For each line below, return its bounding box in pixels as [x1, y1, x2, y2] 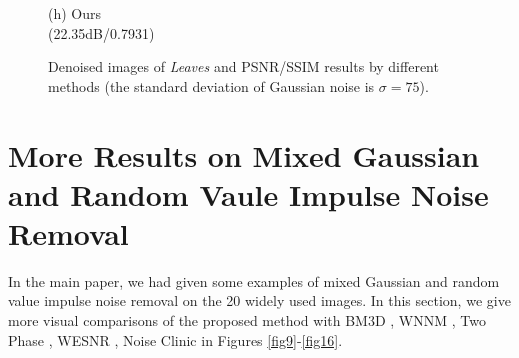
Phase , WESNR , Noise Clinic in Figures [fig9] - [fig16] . [8, 329, 343, 350]
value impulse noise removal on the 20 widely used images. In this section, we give [8, 290, 511, 311]
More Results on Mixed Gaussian [8, 134, 480, 175]
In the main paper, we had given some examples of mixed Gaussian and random [8, 270, 500, 291]
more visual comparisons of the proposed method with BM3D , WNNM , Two [8, 310, 486, 331]
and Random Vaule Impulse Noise [8, 173, 489, 214]
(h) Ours [48, 3, 102, 23]
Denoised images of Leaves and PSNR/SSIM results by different [48, 56, 439, 77]
